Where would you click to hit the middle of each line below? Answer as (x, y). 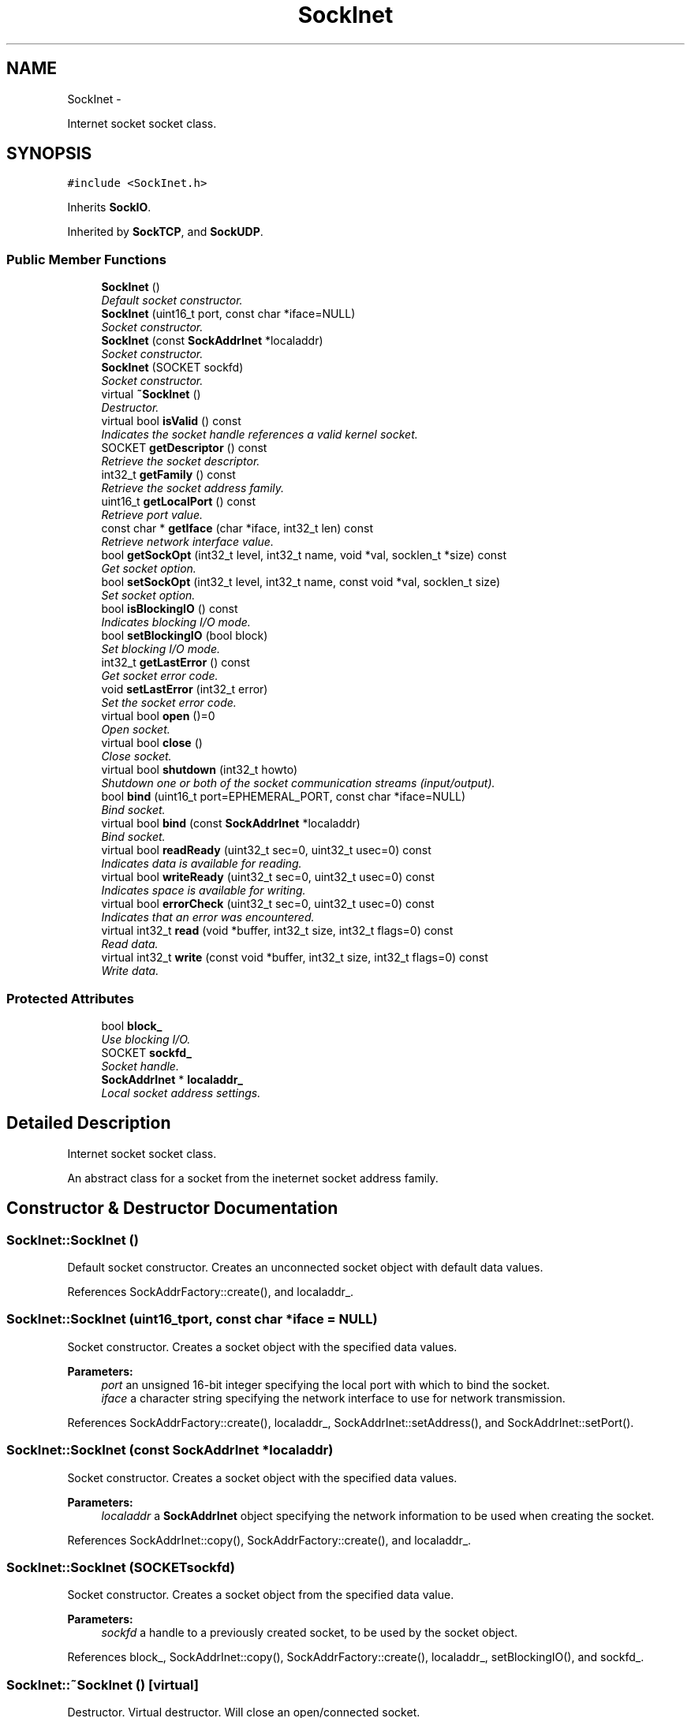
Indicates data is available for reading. (202, 864)
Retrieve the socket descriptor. (181, 461)
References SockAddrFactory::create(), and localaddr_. (211, 1292)
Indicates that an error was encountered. (208, 917)
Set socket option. (148, 596)
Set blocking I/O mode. (161, 649)
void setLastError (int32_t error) (185, 689)
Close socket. (136, 756)
